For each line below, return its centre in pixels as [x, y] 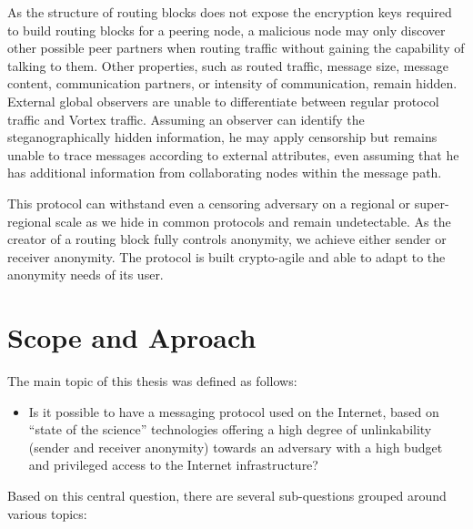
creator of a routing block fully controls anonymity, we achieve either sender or [227, 239]
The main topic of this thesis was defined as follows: [152, 381]
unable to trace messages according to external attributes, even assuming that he [233, 154]
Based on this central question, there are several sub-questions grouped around [227, 495]
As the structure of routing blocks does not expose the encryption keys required [230, 12]
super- [432, 203]
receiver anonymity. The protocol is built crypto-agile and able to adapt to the [226, 256]
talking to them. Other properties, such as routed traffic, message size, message [228, 65]
